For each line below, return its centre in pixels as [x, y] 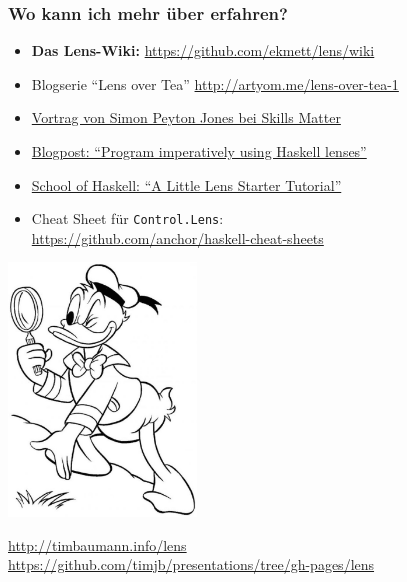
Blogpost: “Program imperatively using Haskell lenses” [199, 151]
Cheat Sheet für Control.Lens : [127, 218]
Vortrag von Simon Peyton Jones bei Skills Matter [186, 117]
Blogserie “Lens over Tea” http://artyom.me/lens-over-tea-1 [215, 83]
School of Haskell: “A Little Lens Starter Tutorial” [186, 184]
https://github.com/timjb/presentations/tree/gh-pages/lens [191, 564]
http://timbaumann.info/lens [97, 544]
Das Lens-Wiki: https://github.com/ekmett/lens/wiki [203, 50]
